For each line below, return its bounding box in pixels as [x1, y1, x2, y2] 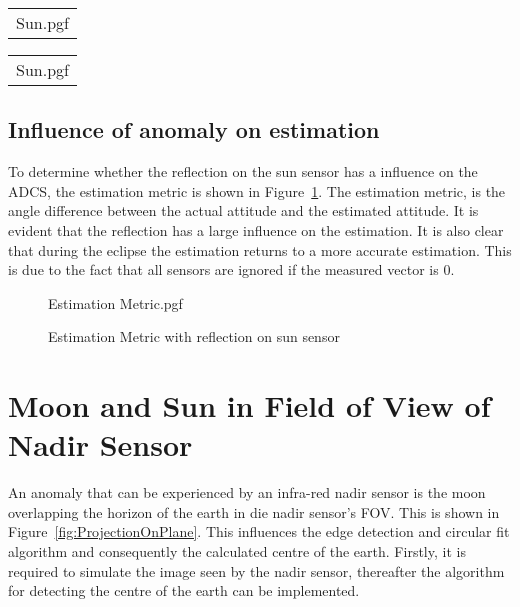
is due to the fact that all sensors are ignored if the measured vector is [8, 259, 439, 280]
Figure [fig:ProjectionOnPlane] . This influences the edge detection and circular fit [8, 521, 510, 542]
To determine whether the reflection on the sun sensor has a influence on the [8, 161, 478, 182]
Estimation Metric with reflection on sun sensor [48, 326, 340, 347]
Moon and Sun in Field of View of [8, 385, 491, 426]
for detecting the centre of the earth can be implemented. [8, 580, 360, 601]
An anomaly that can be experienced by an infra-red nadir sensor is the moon [8, 482, 486, 503]
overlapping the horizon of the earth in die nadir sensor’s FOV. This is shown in [8, 501, 500, 522]
